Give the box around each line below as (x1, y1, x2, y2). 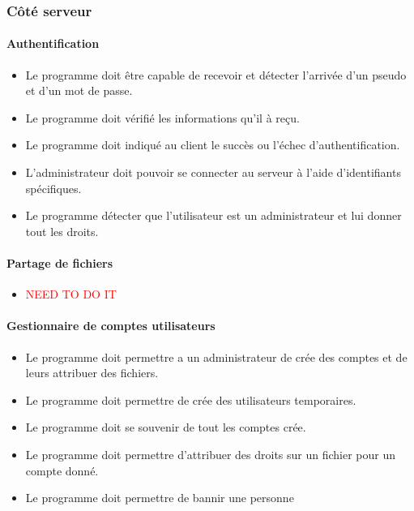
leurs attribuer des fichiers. (25, 364, 159, 381)
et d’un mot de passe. (25, 82, 133, 99)
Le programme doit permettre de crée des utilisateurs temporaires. (25, 391, 356, 408)
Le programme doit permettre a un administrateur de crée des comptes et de (25, 348, 408, 365)
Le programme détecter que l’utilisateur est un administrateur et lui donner (25, 207, 402, 224)
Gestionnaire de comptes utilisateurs (6, 317, 216, 334)
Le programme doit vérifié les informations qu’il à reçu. (25, 109, 300, 126)
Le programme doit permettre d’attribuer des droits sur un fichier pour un (25, 445, 396, 462)
